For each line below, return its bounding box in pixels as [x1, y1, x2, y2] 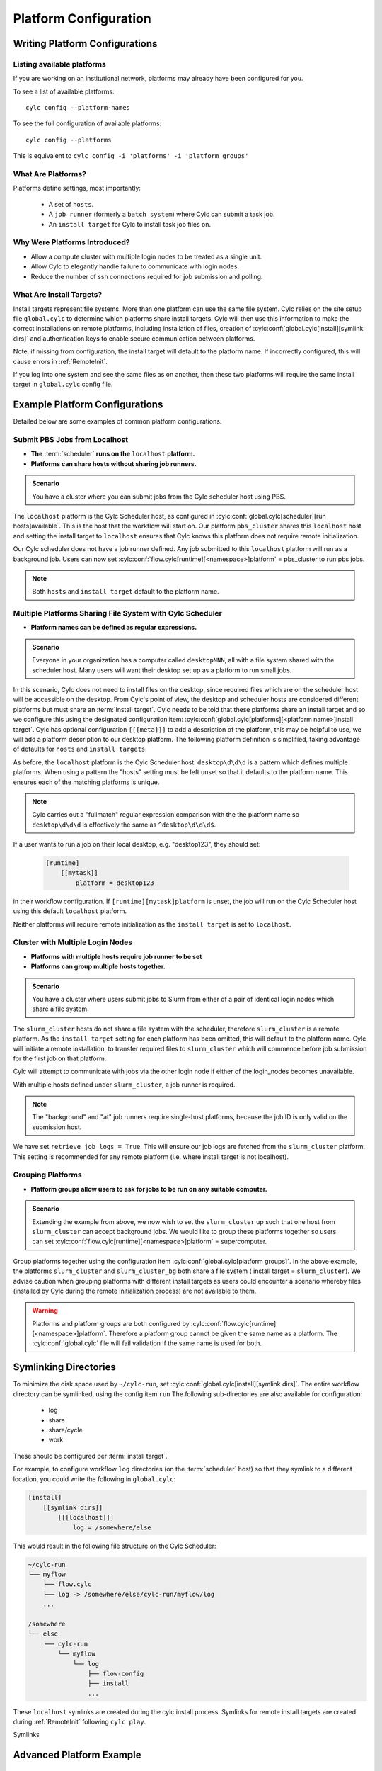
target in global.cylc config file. [13, 380, 113, 389]
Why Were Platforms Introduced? [13, 237, 130, 247]
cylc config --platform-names [25, 103, 131, 112]
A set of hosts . [48, 200, 94, 208]
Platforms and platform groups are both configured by [32, 1319, 190, 1328]
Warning [32, 1306, 58, 1315]
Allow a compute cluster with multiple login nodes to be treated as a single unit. [30, 252, 262, 261]
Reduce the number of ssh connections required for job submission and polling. [30, 272, 263, 281]
